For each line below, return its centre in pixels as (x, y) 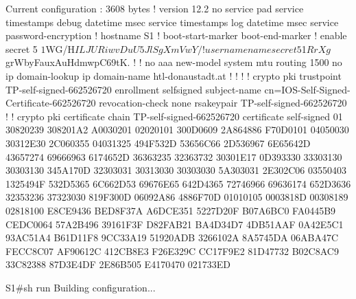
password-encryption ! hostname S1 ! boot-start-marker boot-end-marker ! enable (176, 35)
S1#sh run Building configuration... (81, 287)
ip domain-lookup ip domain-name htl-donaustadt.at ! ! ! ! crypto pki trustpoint (174, 75)
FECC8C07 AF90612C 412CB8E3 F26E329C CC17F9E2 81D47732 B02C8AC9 (172, 251)
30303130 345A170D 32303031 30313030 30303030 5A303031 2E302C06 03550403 (176, 170)
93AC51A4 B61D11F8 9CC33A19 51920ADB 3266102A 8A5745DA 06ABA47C (172, 237)
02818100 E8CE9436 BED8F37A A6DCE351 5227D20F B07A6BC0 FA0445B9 (171, 210)
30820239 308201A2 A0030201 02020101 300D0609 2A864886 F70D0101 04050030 (177, 130)
